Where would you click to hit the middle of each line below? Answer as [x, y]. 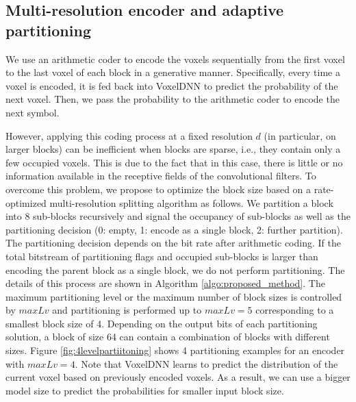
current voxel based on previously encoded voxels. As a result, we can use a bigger [178, 377]
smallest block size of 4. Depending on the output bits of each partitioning [162, 323]
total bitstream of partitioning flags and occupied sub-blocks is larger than [162, 256]
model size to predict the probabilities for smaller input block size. [145, 390]
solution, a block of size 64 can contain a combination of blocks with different [168, 337]
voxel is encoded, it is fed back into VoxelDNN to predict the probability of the [172, 85]
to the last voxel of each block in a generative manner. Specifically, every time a [173, 72]
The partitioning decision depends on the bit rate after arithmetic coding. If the [173, 243]
